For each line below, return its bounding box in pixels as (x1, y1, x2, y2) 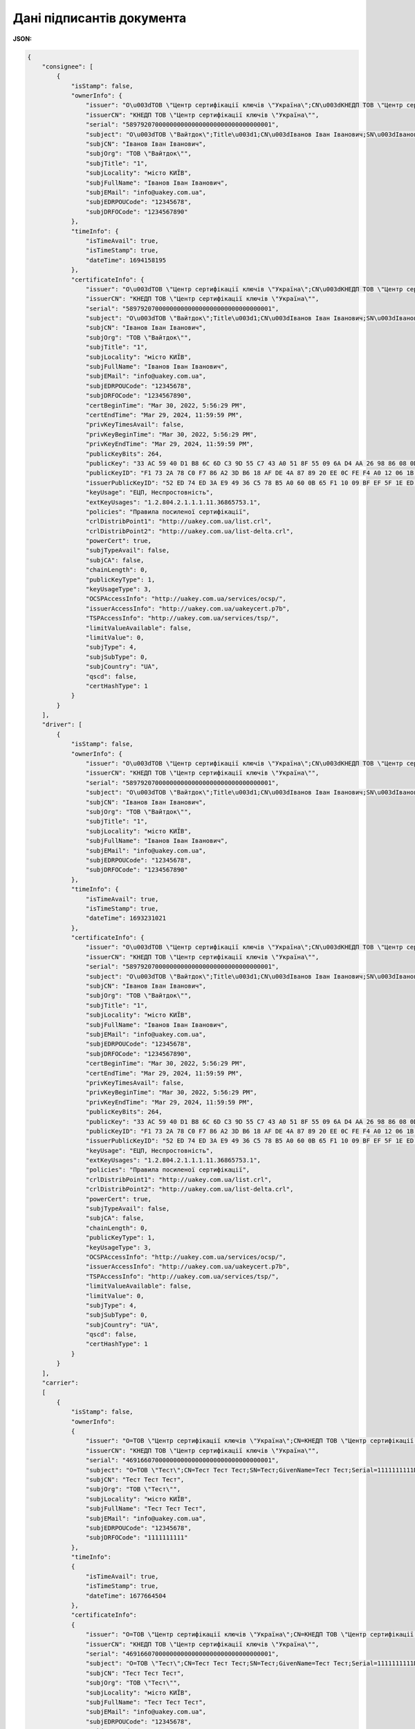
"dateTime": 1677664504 (85, 1591, 166, 1600)
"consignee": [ (41, 62, 93, 71)
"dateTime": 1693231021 (85, 914, 166, 923)
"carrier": (41, 1379, 79, 1387)
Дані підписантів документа (12, 10, 187, 26)
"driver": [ (41, 721, 83, 729)
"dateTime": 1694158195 (85, 256, 166, 264)
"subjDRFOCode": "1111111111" (85, 1534, 188, 1542)
